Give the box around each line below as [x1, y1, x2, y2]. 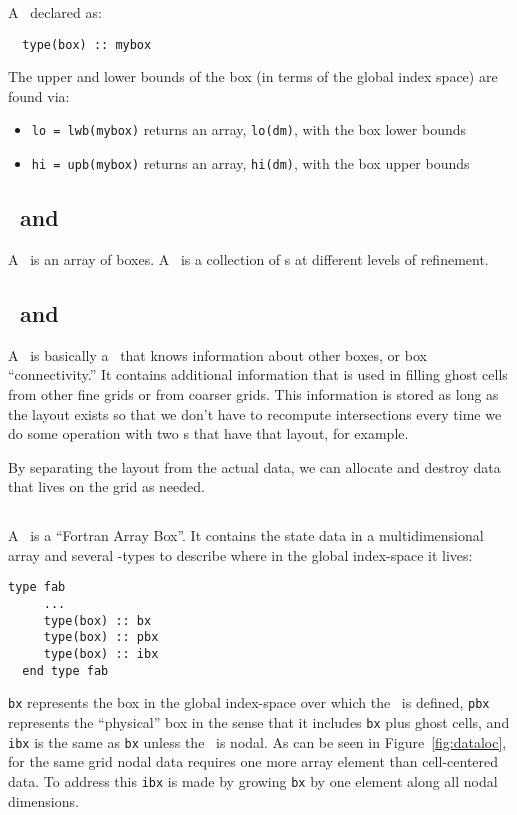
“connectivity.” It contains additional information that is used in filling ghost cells [8, 364, 508, 385]
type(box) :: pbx [43, 630, 159, 645]
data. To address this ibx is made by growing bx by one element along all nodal [8, 770, 498, 791]
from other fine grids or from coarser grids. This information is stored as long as [8, 383, 499, 404]
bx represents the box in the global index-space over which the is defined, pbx [8, 692, 490, 713]
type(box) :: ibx [43, 647, 159, 662]
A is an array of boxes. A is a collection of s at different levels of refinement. [8, 248, 489, 269]
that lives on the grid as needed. [8, 476, 205, 497]
